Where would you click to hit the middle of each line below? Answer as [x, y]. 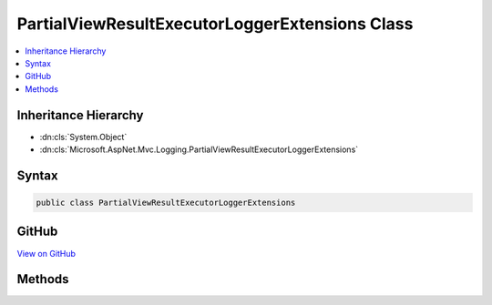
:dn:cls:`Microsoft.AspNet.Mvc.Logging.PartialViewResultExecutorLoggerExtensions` [199, 149]
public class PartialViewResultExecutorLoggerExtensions [166, 203]
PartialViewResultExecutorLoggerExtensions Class [215, 24]
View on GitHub [46, 253]
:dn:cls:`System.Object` [83, 137]
